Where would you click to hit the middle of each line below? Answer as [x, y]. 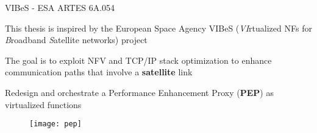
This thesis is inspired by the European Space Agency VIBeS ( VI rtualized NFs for [158, 28]
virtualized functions [43, 104]
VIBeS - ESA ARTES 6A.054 [60, 7]
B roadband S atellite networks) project [76, 40]
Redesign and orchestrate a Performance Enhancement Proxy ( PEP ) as [139, 92]
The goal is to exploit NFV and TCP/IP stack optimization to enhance [138, 60]
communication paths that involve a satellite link [99, 72]
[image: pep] [55, 124]
